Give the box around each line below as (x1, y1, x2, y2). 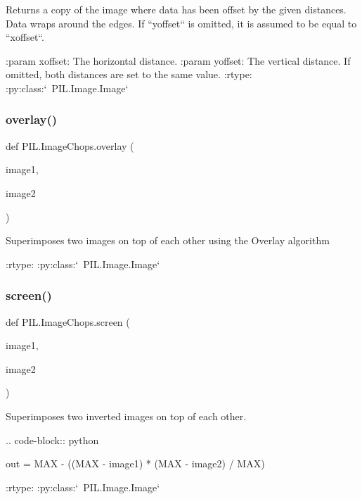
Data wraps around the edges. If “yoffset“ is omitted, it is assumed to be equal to (6, 15, 357, 30)
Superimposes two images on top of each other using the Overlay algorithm (6, 233, 330, 248)
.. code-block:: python (6, 432, 99, 447)
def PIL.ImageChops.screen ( (6, 314, 130, 329)
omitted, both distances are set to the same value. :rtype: (6, 67, 252, 82)
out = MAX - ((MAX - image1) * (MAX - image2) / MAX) (6, 456, 265, 471)
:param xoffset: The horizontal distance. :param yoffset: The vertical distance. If (6, 53, 351, 68)
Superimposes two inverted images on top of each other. (6, 408, 247, 423)
